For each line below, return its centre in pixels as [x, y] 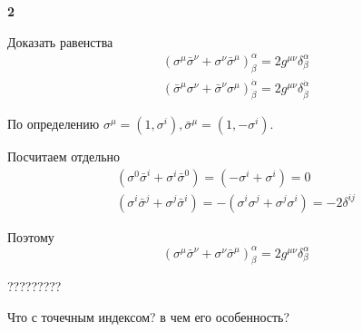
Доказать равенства [60, 41]
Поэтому [31, 236]
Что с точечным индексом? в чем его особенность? [149, 317]
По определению [54, 124]
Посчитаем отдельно [64, 156]
